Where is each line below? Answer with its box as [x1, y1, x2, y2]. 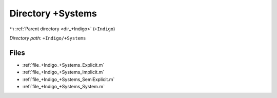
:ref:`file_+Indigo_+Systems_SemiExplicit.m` [22, 76, 115, 82]
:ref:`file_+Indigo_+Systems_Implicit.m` [22, 69, 105, 75]
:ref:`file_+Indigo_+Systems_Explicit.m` [22, 62, 105, 68]
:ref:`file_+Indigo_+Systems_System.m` [22, 84, 105, 90]
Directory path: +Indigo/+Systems [9, 35, 86, 41]
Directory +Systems [9, 8, 97, 19]
